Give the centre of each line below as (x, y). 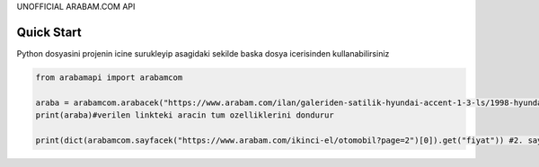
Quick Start (49, 32)
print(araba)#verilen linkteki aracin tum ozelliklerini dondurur (185, 115)
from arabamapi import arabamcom (109, 77)
